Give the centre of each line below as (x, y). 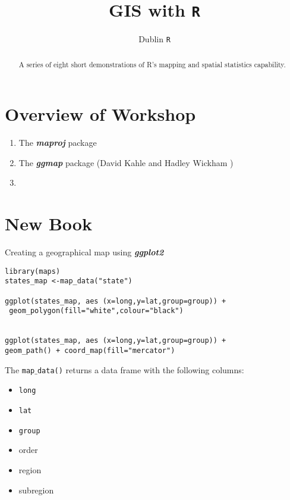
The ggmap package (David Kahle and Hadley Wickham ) (126, 162)
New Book (48, 224)
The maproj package (58, 143)
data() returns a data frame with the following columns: (141, 369)
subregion (36, 490)
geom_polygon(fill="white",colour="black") (96, 311)
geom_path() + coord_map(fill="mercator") (90, 351)
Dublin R (155, 39)
